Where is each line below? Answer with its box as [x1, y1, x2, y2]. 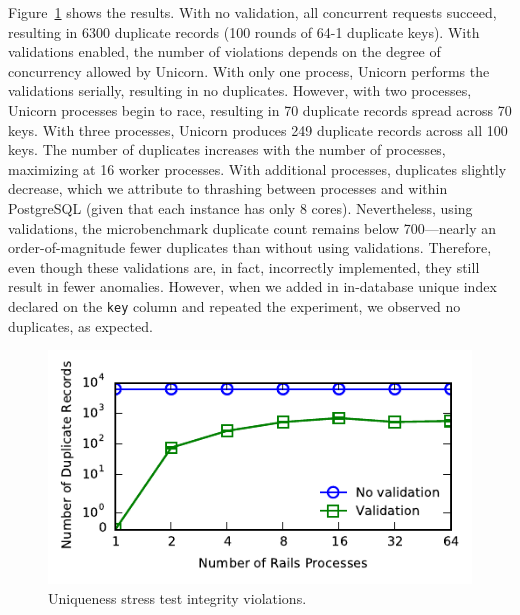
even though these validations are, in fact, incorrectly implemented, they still [8, 256, 480, 277]
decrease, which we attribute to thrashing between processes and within [8, 178, 448, 199]
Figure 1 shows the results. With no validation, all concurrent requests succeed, [8, 2, 497, 22]
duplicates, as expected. [8, 315, 153, 336]
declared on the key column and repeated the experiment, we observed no [8, 295, 461, 316]
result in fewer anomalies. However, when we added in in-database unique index [8, 276, 497, 297]
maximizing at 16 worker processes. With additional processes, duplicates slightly [8, 158, 507, 179]
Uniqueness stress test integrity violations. [48, 588, 307, 609]
